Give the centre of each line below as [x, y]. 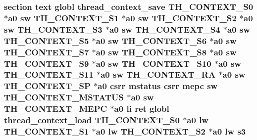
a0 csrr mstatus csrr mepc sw [158, 86]
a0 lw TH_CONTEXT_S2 [151, 131]
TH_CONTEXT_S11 [49, 74]
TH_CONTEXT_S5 [47, 40]
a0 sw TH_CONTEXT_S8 [151, 52]
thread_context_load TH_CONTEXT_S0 [92, 120]
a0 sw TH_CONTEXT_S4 [165, 29]
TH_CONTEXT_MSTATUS [64, 97]
